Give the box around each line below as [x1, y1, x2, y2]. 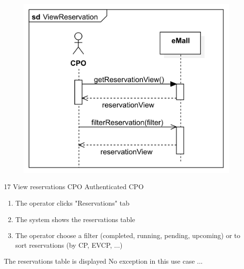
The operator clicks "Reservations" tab [15, 197, 130, 208]
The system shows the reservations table [15, 214, 135, 224]
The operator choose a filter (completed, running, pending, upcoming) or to [15, 230, 241, 240]
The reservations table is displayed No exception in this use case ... [4, 256, 203, 266]
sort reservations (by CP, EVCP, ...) [15, 239, 123, 250]
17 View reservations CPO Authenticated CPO [4, 181, 144, 192]
